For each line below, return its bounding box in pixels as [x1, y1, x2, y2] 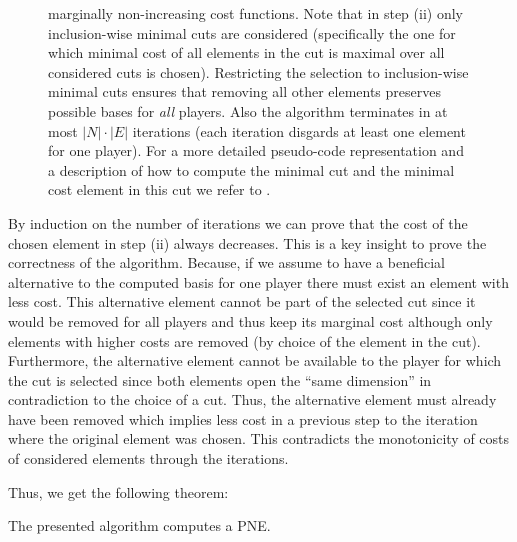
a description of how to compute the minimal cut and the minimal [48, 159, 455, 180]
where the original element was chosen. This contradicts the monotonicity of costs [8, 428, 510, 449]
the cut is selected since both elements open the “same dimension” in [8, 369, 432, 390]
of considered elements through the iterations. [8, 448, 289, 469]
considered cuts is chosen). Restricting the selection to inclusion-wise [48, 61, 469, 82]
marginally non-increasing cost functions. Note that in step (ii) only [48, 3, 463, 23]
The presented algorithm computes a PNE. [8, 515, 271, 536]
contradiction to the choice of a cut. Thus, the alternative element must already [8, 389, 497, 410]
